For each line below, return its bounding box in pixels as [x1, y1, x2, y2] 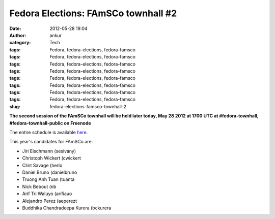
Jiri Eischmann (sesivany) [22, 148, 76, 154]
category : [9, 40, 31, 46]
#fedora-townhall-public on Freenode [9, 120, 91, 126]
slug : [9, 103, 20, 109]
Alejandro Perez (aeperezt [22, 198, 77, 204]
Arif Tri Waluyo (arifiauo [22, 191, 72, 197]
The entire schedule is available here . [9, 130, 88, 136]
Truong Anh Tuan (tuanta [22, 176, 75, 182]
